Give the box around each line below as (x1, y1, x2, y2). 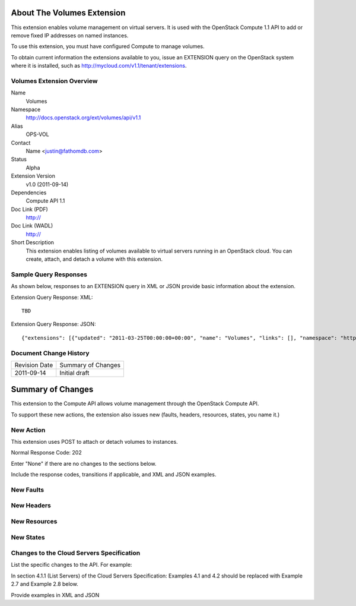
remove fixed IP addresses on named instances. (11, 31, 129, 39)
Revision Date (14, 361, 53, 369)
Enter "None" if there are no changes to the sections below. (11, 460, 157, 467)
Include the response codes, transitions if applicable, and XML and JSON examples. (11, 471, 217, 478)
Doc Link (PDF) (11, 206, 49, 213)
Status (11, 156, 27, 163)
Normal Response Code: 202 (11, 449, 82, 456)
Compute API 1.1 (26, 197, 65, 204)
